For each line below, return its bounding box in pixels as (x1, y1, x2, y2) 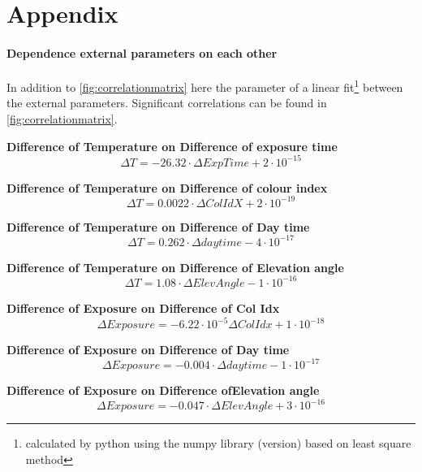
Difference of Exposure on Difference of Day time (6, 341, 290, 358)
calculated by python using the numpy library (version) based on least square (25, 435, 411, 452)
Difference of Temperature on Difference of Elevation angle (6, 258, 344, 275)
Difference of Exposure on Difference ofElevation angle (6, 382, 320, 399)
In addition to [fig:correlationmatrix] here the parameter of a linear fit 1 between (6, 76, 403, 95)
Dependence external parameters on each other (6, 44, 278, 61)
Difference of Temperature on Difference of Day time (6, 218, 310, 235)
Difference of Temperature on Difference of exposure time (6, 137, 338, 154)
